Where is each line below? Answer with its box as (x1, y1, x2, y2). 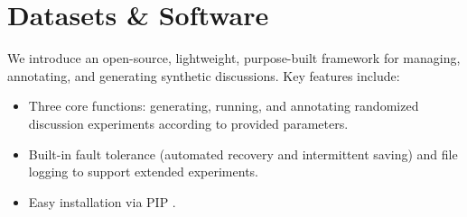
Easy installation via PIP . (28, 192, 176, 211)
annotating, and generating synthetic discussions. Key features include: (7, 66, 400, 85)
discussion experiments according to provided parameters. (28, 113, 349, 132)
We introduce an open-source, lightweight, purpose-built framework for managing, (7, 49, 461, 68)
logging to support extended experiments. (28, 162, 258, 181)
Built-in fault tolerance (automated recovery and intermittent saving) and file (28, 144, 458, 163)
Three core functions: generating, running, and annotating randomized (28, 96, 419, 115)
